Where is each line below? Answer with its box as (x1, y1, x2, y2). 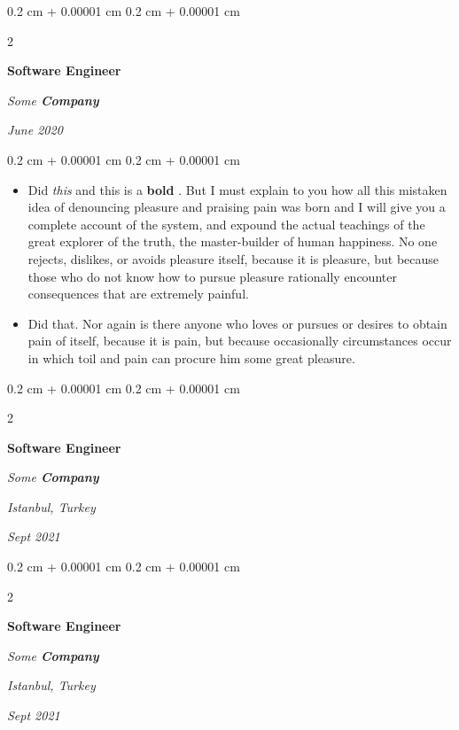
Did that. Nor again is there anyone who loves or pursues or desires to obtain (27, 314, 447, 332)
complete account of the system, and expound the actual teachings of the (27, 214, 425, 233)
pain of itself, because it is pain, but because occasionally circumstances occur (27, 331, 452, 350)
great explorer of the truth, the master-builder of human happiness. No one (27, 232, 438, 251)
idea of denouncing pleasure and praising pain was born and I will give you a (27, 198, 446, 216)
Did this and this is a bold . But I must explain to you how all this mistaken (27, 180, 447, 198)
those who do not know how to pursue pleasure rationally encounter (27, 267, 397, 285)
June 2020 (7, 120, 63, 139)
